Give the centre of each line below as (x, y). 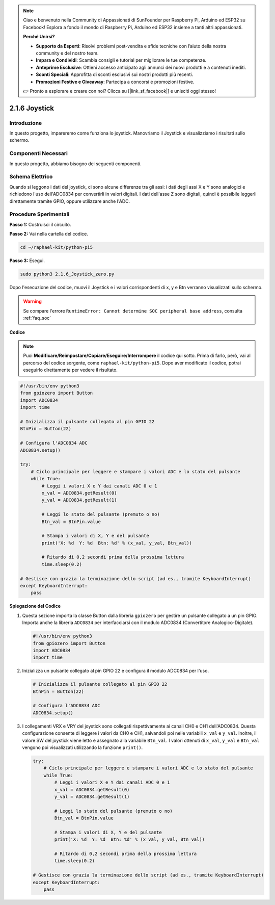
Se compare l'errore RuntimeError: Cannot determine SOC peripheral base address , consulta (133, 311)
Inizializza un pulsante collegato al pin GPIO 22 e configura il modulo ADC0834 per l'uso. (115, 671)
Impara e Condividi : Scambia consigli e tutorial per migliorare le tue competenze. (121, 60)
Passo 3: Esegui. (27, 261)
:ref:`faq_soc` (37, 318)
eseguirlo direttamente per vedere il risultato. (71, 370)
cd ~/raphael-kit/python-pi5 (57, 248)
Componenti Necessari (39, 153)
